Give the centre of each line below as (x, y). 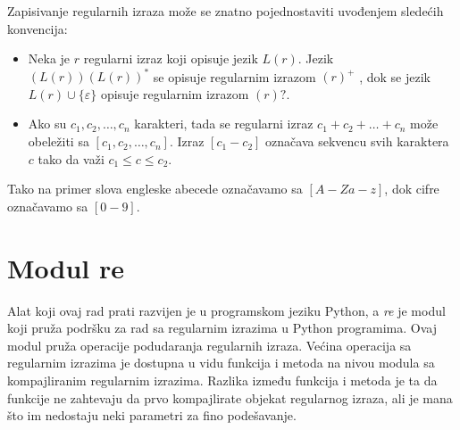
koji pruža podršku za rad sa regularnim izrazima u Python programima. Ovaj (222, 328)
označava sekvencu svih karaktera (357, 141)
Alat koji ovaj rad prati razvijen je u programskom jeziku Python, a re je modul (226, 310)
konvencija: (38, 28)
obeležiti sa (59, 141)
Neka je (49, 58)
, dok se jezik (395, 76)
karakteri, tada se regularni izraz (224, 124)
